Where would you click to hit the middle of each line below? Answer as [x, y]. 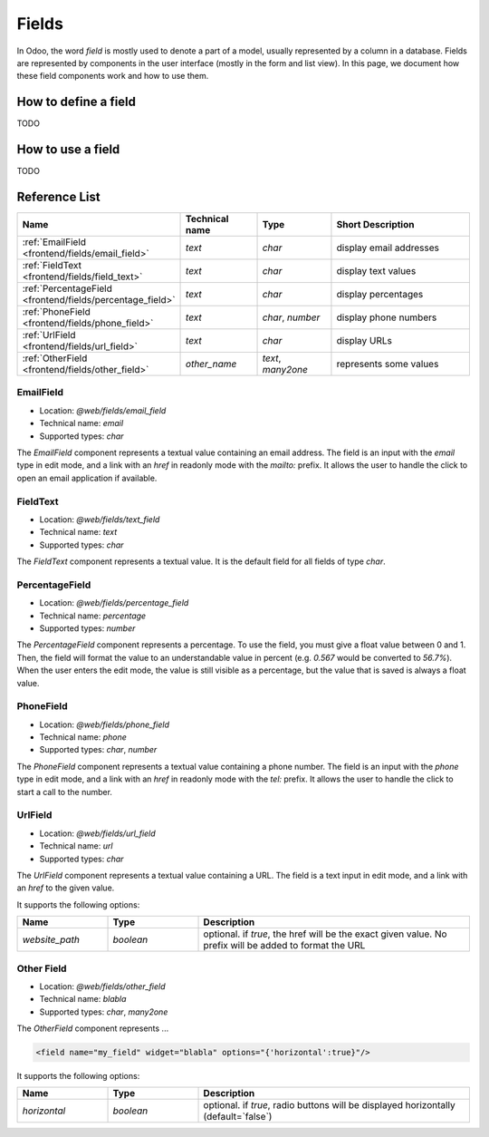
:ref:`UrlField [49, 335]
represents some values [388, 364]
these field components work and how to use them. [113, 76]
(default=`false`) [238, 1117]
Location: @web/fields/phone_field [105, 724]
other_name [211, 364]
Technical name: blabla [83, 999]
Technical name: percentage [93, 616]
